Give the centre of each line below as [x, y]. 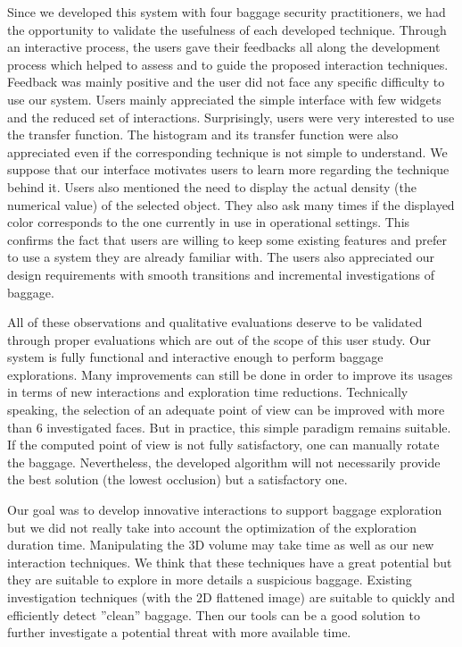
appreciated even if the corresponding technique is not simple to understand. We [227, 151]
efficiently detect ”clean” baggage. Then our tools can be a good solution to [214, 614]
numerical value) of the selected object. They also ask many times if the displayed [231, 204]
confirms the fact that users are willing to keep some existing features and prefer [227, 239]
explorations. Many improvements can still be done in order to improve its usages [230, 374]
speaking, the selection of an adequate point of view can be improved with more [226, 410]
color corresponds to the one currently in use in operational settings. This [209, 222]
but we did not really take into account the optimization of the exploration [212, 527]
